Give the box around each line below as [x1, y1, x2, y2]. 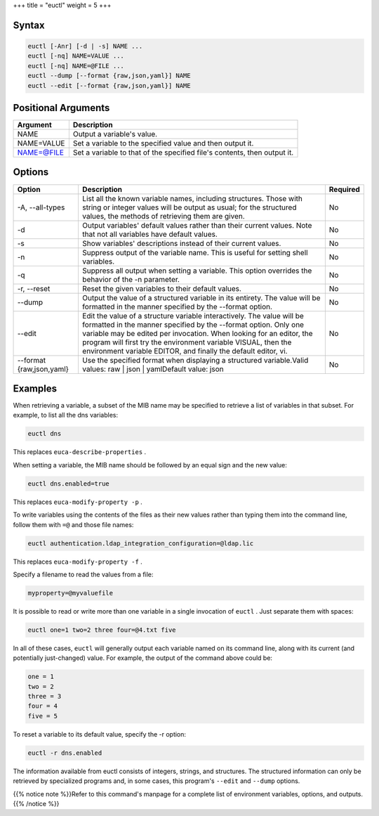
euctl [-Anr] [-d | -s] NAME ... [27, 42, 143, 50]
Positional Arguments [13, 102, 110, 114]
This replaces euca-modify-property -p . [13, 498, 143, 506]
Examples [13, 383, 58, 394]
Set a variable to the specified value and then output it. [72, 138, 254, 148]
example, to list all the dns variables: [13, 411, 119, 420]
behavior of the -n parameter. [81, 274, 180, 284]
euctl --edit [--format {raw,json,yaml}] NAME [27, 82, 191, 89]
